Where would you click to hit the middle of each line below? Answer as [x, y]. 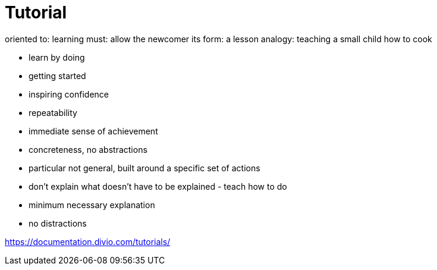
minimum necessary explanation [92, 205]
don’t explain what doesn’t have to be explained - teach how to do [158, 186]
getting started [57, 76]
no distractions [58, 223]
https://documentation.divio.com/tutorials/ [88, 241]
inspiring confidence [69, 94]
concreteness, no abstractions [88, 149]
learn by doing [57, 57]
